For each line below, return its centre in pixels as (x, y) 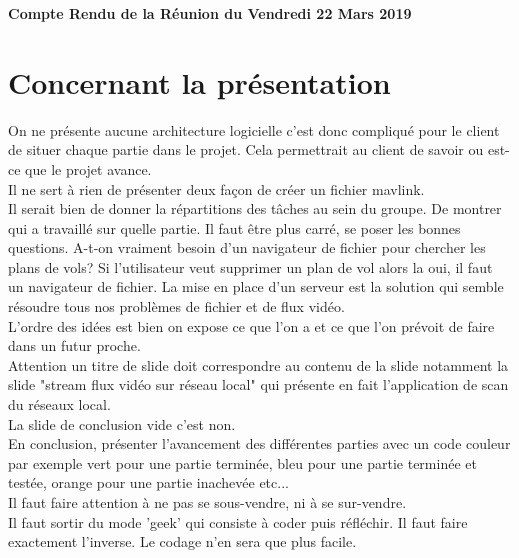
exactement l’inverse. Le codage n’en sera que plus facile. (182, 541)
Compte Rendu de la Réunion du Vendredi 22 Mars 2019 (210, 13)
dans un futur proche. (74, 345)
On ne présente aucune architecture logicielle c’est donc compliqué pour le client (254, 129)
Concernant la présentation (199, 81)
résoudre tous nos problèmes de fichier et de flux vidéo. (176, 306)
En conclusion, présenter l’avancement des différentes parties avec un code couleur (259, 443)
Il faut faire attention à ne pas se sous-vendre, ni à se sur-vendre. (207, 502)
